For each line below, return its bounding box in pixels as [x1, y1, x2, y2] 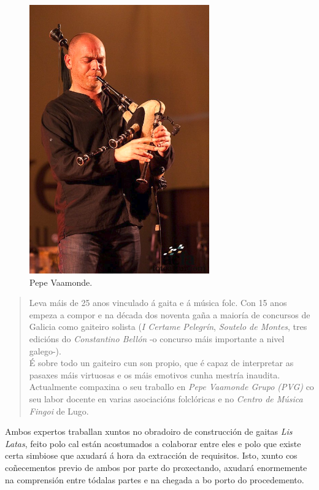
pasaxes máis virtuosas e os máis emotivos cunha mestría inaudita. [29, 368, 280, 381]
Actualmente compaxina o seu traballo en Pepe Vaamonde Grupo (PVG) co [29, 380, 314, 393]
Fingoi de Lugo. [29, 404, 89, 417]
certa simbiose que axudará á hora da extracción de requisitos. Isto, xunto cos [5, 449, 298, 462]
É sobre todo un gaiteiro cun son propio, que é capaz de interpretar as [29, 356, 294, 369]
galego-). [29, 344, 61, 357]
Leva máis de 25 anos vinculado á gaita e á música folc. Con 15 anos [29, 296, 287, 309]
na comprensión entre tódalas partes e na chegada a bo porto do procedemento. [5, 473, 304, 486]
